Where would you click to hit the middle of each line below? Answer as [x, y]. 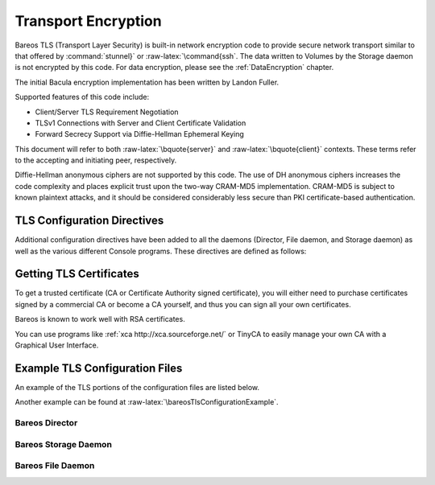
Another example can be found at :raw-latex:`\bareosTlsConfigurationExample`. [147, 402]
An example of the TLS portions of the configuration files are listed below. [137, 387]
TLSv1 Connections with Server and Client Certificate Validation [141, 123]
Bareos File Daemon [55, 466]
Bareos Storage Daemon [64, 444]
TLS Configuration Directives [89, 221]
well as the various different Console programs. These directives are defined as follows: [161, 251]
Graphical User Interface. [57, 345]
